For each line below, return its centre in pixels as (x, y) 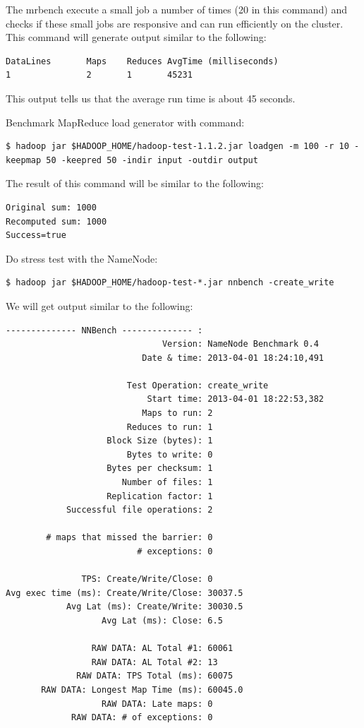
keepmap (24, 160)
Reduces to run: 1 (170, 427)
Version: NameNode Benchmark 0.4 (240, 344)
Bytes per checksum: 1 (160, 469)
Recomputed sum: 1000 (56, 221)
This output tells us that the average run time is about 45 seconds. (151, 98)
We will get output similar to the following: (99, 305)
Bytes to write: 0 (170, 454)
